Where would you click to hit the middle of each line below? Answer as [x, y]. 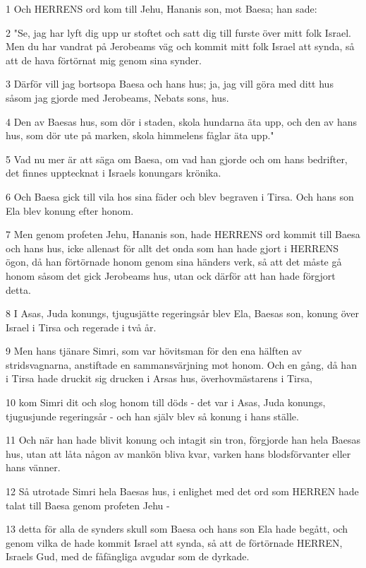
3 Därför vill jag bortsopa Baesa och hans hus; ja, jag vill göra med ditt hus [170, 84]
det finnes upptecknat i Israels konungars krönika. [114, 173]
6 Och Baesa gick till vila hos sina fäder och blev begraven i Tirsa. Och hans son [180, 196]
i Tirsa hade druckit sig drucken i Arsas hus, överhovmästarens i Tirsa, [159, 378]
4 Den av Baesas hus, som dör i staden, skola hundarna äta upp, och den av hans [181, 121]
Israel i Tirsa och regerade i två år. [81, 327]
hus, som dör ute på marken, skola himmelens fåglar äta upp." [140, 135]
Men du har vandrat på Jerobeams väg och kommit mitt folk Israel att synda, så [180, 46]
